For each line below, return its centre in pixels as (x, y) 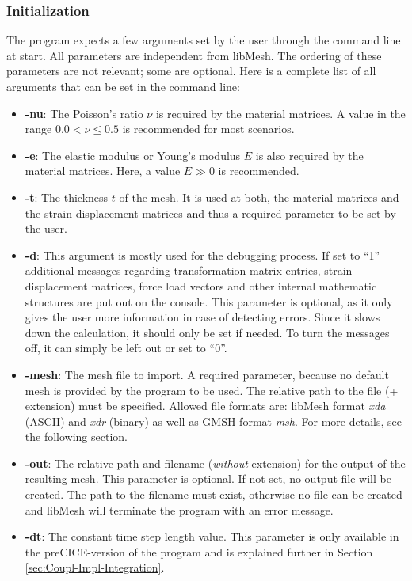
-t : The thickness (67, 197)
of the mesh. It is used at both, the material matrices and (259, 197)
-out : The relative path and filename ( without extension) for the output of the (215, 463)
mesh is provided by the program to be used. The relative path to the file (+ (212, 390)
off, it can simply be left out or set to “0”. (126, 348)
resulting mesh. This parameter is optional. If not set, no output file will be (208, 478)
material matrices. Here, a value (103, 171)
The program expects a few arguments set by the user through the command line (204, 40)
